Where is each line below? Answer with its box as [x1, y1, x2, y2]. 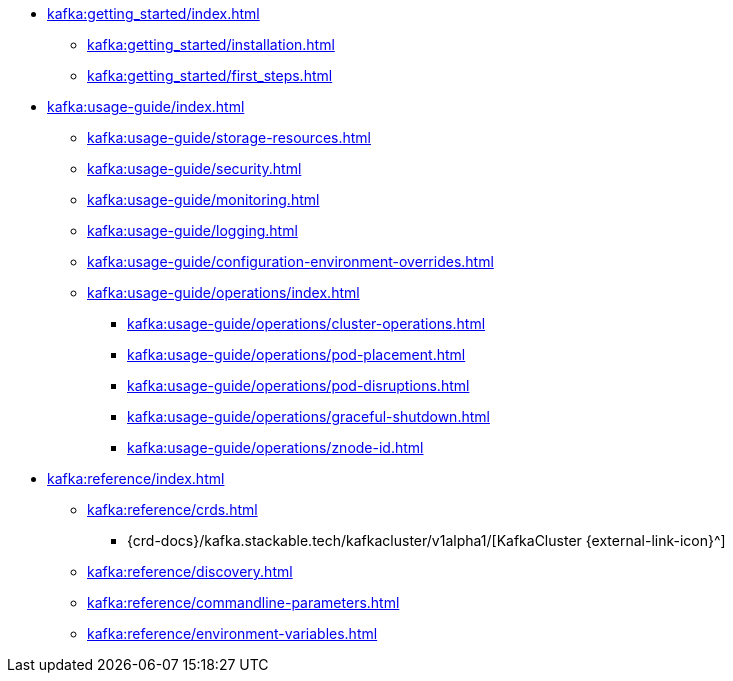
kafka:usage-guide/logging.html [87, 222, 298, 239]
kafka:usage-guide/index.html [47, 98, 245, 115]
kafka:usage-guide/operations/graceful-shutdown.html [127, 408, 490, 425]
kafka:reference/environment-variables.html [87, 625, 378, 642]
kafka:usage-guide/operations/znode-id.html [127, 439, 424, 456]
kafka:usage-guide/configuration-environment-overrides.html [87, 253, 494, 270]
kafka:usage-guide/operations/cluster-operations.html [127, 315, 486, 332]
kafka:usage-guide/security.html [87, 160, 302, 177]
